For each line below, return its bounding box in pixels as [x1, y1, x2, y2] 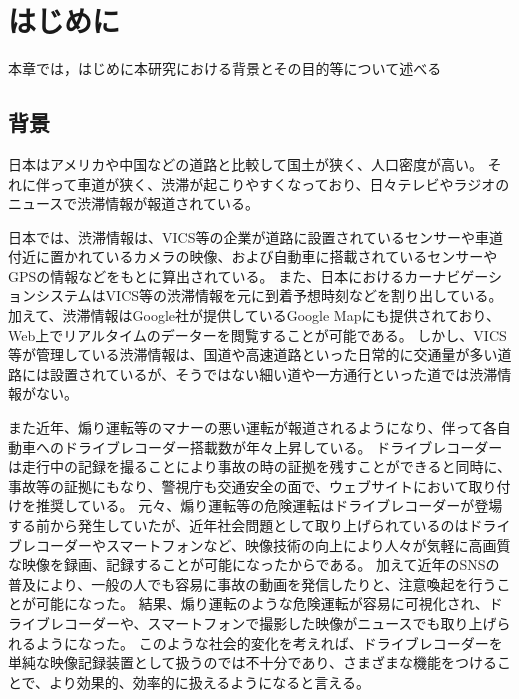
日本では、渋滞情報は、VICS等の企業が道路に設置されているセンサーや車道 [8, 226, 504, 247]
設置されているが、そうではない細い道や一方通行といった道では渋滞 [49, 363, 498, 384]
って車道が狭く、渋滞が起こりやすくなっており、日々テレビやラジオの [49, 173, 510, 194]
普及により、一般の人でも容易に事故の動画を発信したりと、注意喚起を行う [8, 573, 497, 594]
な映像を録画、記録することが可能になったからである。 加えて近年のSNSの [8, 554, 500, 575]
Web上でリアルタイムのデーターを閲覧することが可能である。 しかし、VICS [8, 324, 507, 345]
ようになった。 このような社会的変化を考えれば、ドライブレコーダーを [35, 632, 503, 653]
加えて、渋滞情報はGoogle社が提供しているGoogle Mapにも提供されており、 [8, 305, 501, 326]
